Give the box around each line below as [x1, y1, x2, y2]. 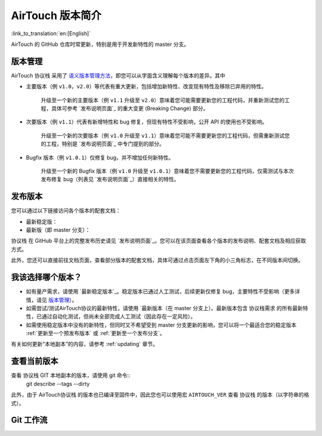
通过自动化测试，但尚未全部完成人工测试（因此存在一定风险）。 [41, 313, 196, 320]
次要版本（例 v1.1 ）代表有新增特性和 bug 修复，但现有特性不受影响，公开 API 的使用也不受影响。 [26, 118, 268, 125]
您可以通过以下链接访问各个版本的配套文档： [11, 207, 121, 214]
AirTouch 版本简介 [11, 9, 102, 22]
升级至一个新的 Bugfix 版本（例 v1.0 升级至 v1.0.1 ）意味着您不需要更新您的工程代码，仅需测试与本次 [41, 167, 295, 174]
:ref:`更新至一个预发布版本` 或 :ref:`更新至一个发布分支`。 [26, 330, 165, 337]
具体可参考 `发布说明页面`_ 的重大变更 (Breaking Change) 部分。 [51, 105, 209, 112]
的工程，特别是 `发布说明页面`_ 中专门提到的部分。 [41, 140, 165, 147]
